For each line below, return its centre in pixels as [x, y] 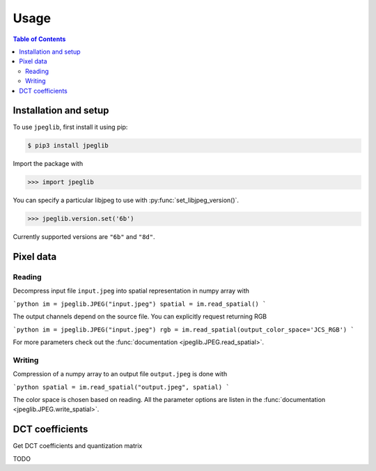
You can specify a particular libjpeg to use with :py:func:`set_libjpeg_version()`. [126, 200]
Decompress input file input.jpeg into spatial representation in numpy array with [131, 291]
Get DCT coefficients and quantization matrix [78, 446]
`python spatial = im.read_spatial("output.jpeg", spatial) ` [121, 387]
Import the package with [48, 164]
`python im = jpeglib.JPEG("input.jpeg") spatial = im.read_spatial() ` [140, 304]
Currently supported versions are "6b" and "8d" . [84, 237]
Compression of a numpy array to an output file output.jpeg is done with [120, 374]
